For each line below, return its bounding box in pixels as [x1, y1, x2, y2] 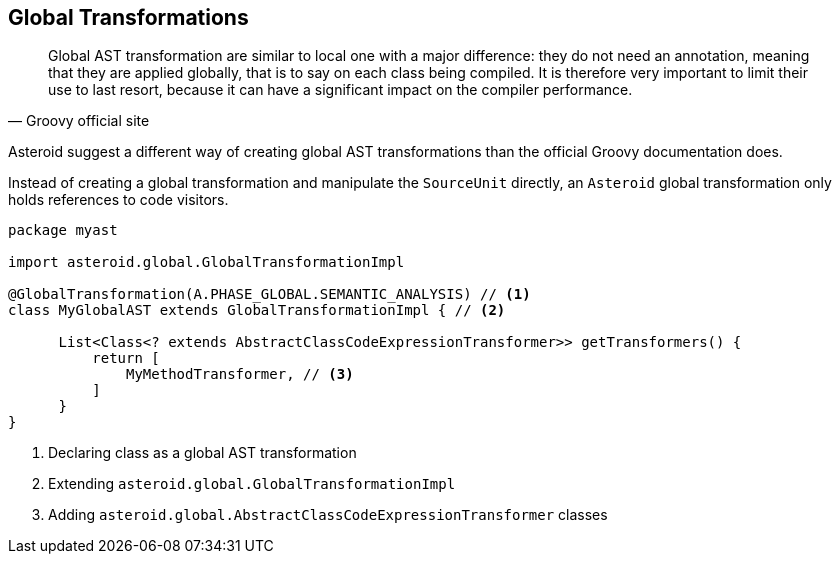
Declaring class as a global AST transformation [48, 444, 357, 462]
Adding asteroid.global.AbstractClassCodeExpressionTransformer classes [48, 506, 608, 524]
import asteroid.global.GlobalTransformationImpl [8, 254, 405, 271]
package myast [8, 222, 118, 239]
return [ [92, 350, 160, 367]
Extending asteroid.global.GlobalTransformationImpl [48, 475, 456, 493]
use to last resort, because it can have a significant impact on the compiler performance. [48, 81, 633, 99]
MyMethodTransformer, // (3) [126, 366, 354, 383]
